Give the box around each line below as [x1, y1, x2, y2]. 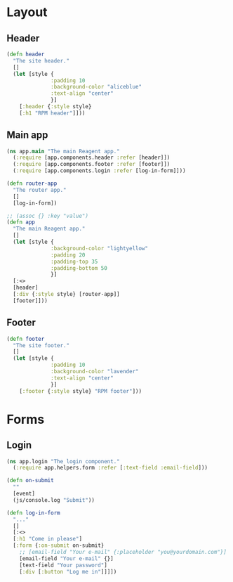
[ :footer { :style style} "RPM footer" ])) [19, 387, 142, 394]
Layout [6, 4, 48, 20]
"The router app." [13, 186, 67, 193]
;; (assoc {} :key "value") [6, 212, 89, 219]
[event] [13, 490, 36, 497]
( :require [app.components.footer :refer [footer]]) [13, 161, 171, 168]
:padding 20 [51, 251, 86, 259]
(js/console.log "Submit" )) [13, 496, 95, 503]
